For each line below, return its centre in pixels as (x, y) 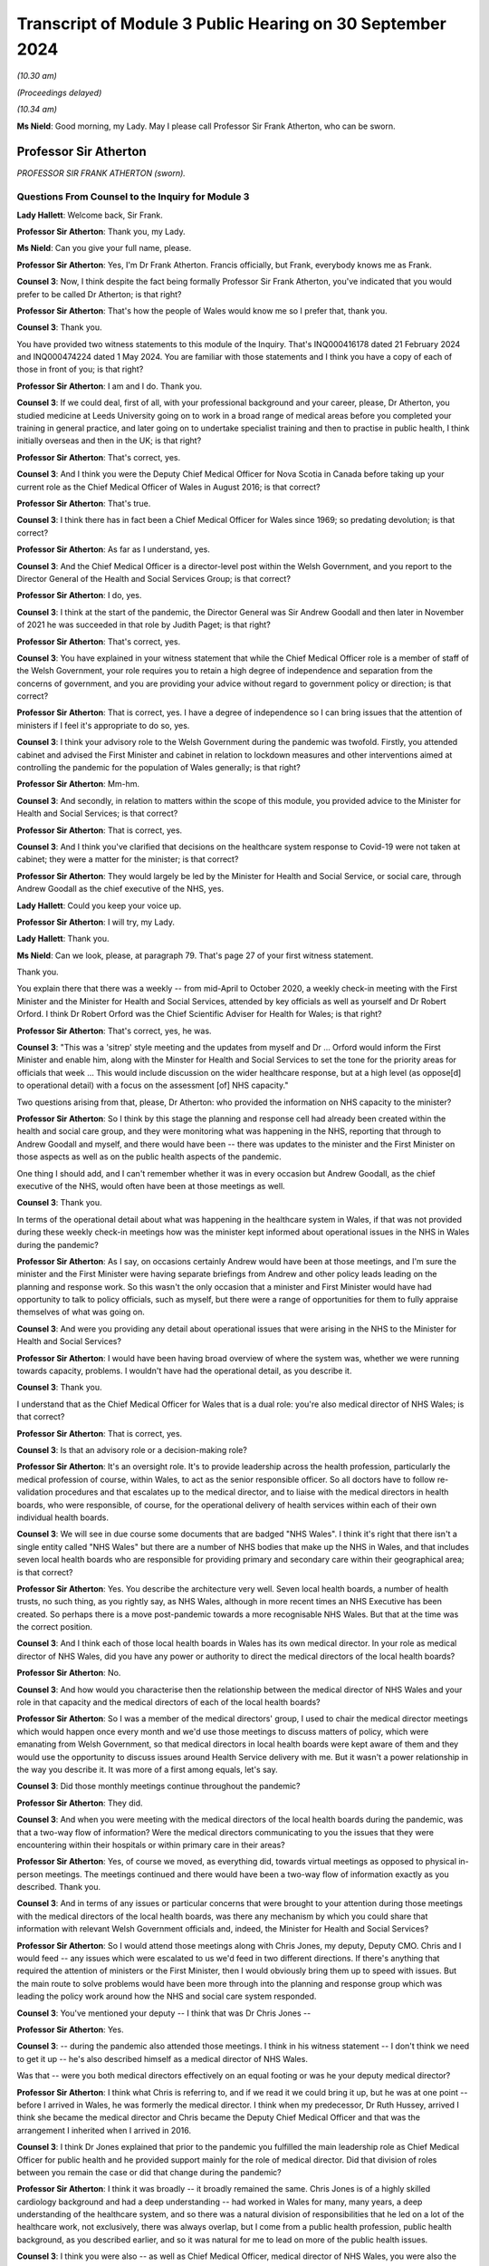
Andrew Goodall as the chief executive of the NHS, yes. (120, 889)
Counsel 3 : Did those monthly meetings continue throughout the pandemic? (158, 1787)
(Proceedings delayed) (59, 92)
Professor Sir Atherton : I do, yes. (79, 596)
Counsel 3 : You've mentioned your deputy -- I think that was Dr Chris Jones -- (164, 2013)
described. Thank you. (59, 1887)
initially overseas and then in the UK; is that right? (109, 441)
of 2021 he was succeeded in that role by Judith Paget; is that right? (144, 625)
